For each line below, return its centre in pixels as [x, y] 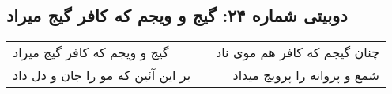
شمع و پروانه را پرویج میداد [306, 75]
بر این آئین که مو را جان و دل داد [102, 75]
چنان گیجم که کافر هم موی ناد [298, 52]
